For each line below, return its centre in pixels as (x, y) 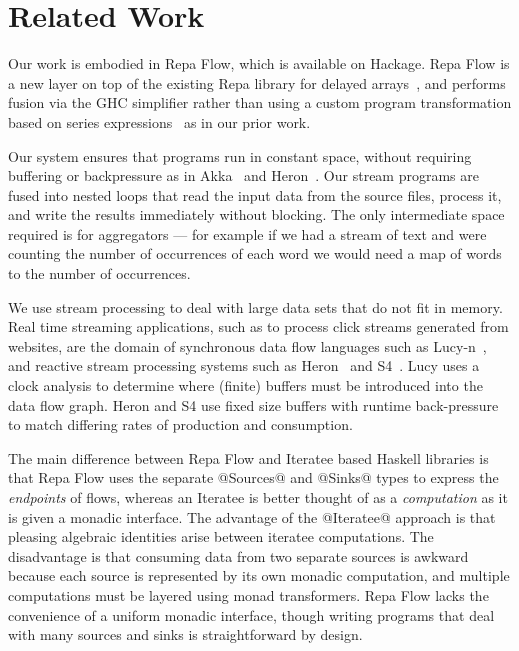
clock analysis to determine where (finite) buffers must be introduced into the (245, 385)
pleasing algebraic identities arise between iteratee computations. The (221, 536)
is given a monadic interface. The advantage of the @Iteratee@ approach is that (252, 516)
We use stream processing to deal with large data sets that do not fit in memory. (255, 306)
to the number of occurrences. (99, 273)
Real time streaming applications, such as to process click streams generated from (258, 326)
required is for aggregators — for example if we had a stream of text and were (247, 233)
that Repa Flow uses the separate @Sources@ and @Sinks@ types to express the (253, 477)
